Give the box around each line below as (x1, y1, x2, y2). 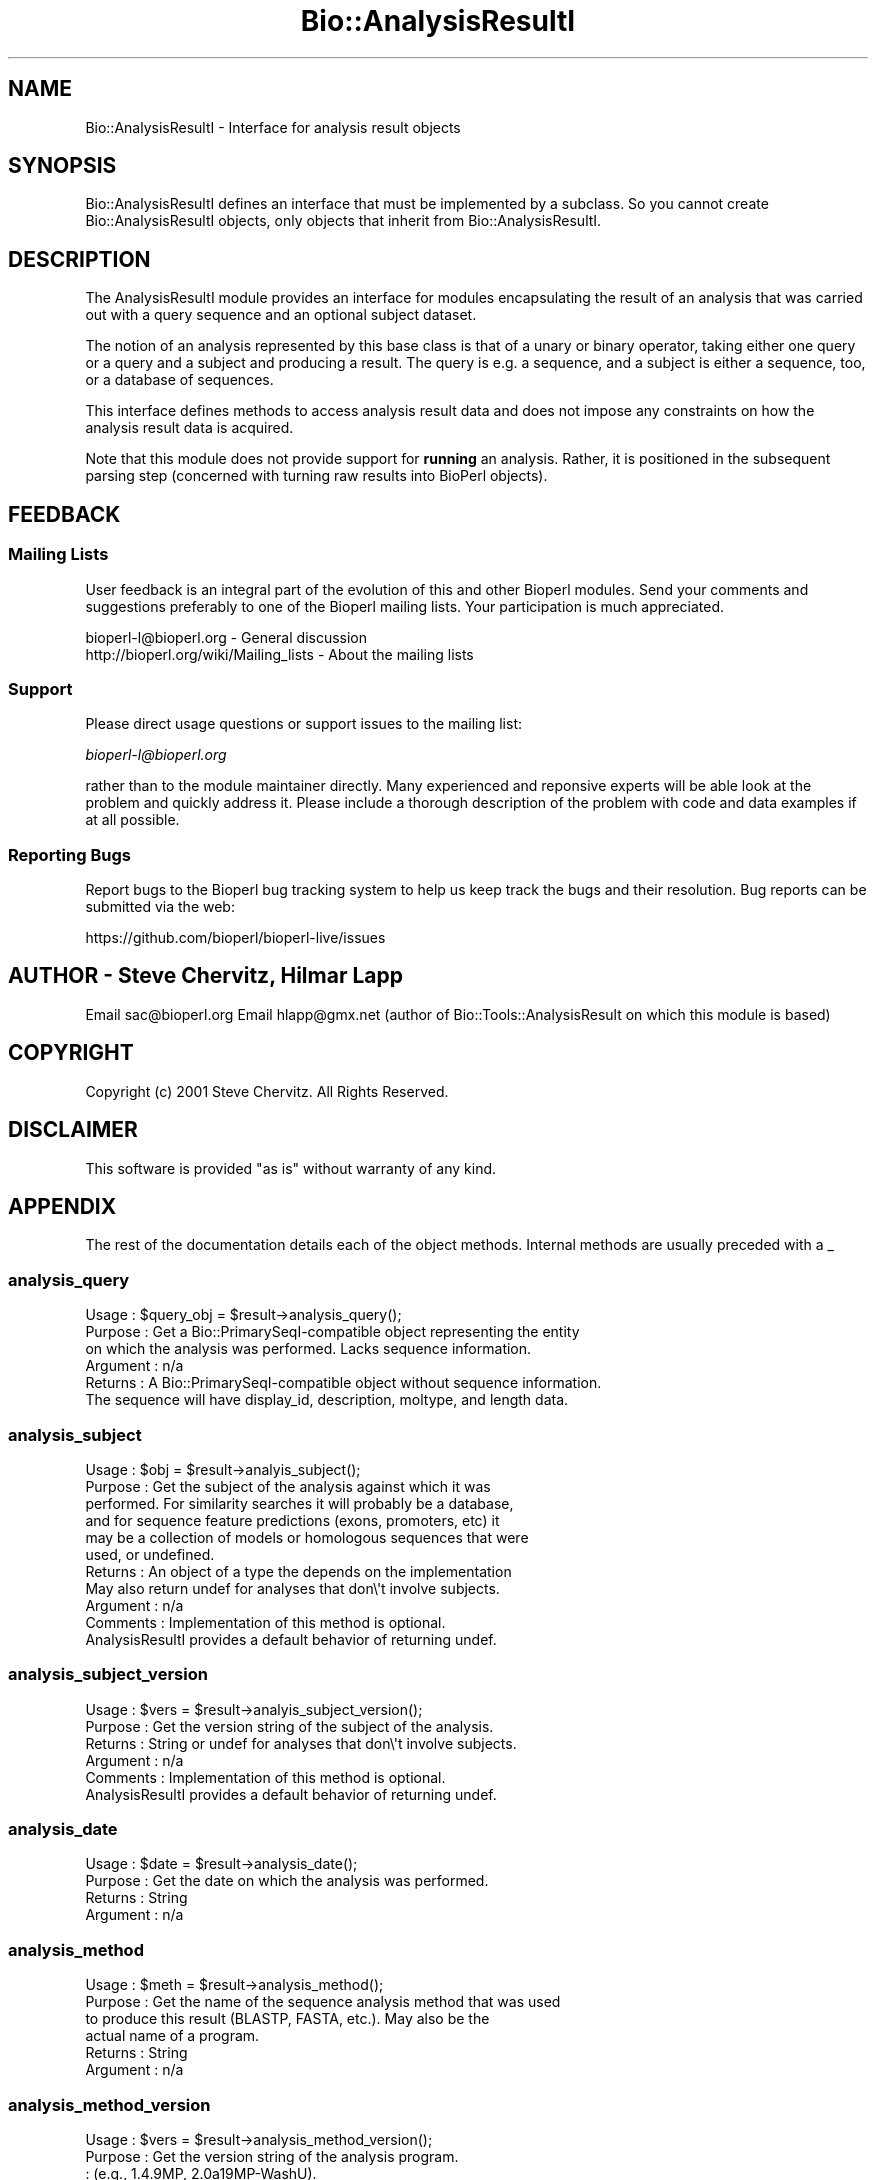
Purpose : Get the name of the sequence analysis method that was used (85, 1993, 561, 2011)
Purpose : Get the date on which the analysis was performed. (85, 1872, 489, 1890)
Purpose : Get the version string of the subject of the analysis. (85, 1717, 494, 1735)
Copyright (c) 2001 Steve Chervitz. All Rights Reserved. (85, 1082, 449, 1100)
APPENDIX (8, 1193, 117, 1219)
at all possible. (85, 811, 180, 829)
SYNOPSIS (8, 153, 117, 179)
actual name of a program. (85, 2027, 260, 2045)
